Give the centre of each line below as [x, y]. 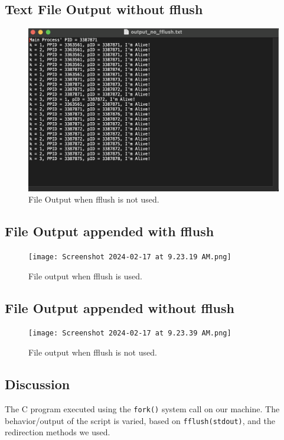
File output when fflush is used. [85, 276]
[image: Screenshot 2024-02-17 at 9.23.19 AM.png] [130, 257]
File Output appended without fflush [120, 307]
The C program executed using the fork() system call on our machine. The [142, 408]
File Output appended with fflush [110, 231]
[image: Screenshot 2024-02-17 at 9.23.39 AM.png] [130, 333]
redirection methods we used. [58, 432]
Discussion [37, 384]
